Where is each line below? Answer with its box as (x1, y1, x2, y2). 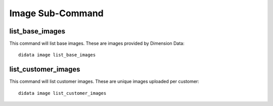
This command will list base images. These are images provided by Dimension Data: (9, 41, 185, 47)
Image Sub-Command (9, 8, 104, 19)
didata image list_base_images (18, 52, 96, 58)
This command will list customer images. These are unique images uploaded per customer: (9, 79, 200, 85)
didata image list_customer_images (18, 90, 107, 96)
